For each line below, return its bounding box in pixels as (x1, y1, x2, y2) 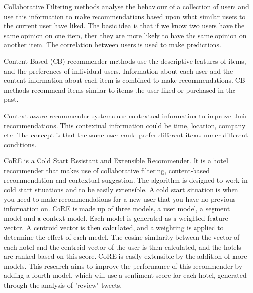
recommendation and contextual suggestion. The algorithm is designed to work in (4, 175, 248, 185)
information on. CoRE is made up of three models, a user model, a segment (4, 203, 230, 214)
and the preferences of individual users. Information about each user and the (4, 65, 233, 76)
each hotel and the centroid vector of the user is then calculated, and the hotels (4, 241, 241, 252)
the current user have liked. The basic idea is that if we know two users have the (4, 20, 245, 31)
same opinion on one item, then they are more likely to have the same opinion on (4, 30, 247, 40)
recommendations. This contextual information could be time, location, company (4, 120, 246, 130)
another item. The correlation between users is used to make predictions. (4, 39, 221, 50)
